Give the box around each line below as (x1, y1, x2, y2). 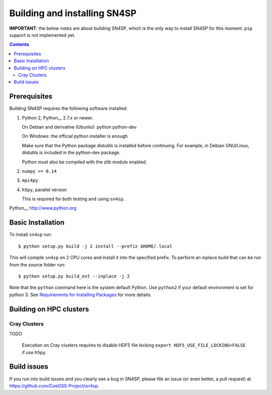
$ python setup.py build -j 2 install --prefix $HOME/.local (18, 243, 172, 249)
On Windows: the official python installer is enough (22, 133, 128, 139)
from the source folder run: (9, 261, 65, 267)
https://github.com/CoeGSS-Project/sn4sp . (9, 382, 99, 388)
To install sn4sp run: (9, 232, 52, 238)
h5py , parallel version (22, 187, 67, 193)
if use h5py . (22, 349, 47, 355)
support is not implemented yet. (9, 32, 76, 38)
